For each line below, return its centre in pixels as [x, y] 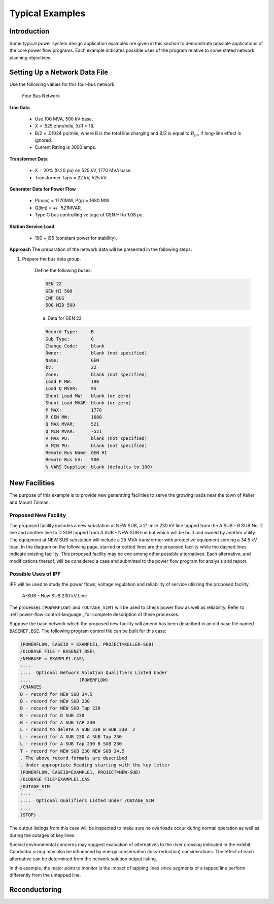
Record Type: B [70, 332]
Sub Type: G [70, 339]
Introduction [29, 31]
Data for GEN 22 [65, 318]
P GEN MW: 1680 [74, 417]
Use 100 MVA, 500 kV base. [64, 119]
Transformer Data [29, 159]
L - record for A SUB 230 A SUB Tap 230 [71, 737]
